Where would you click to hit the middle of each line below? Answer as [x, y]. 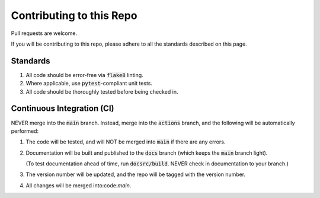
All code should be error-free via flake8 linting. [84, 75]
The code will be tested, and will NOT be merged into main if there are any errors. [126, 142]
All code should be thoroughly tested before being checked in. [102, 91]
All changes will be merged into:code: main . [79, 185]
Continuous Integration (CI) [63, 109]
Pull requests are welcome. [44, 33]
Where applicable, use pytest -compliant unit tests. [89, 84]
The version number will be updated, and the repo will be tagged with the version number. [136, 174]
